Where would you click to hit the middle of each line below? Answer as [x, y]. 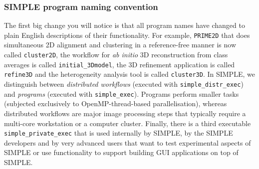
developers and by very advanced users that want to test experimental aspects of [128, 142]
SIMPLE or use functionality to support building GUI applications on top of [121, 152]
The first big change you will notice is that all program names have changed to [125, 25]
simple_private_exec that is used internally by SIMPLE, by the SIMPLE [119, 133]
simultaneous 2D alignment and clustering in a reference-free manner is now [120, 45]
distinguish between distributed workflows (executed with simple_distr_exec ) [124, 84]
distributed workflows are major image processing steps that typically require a [125, 113]
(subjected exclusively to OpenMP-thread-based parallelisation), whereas [116, 103]
